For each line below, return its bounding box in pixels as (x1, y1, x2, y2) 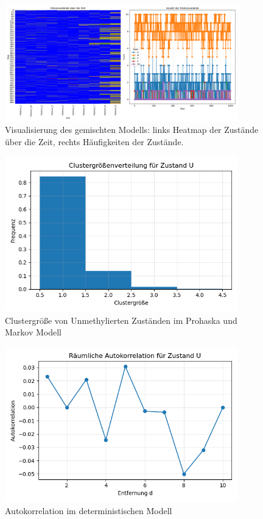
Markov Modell (5, 326, 62, 338)
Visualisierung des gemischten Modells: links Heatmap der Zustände (5, 123, 259, 136)
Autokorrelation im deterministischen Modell (5, 504, 172, 517)
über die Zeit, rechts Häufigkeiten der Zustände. (5, 135, 184, 148)
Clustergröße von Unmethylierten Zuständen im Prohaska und (5, 313, 237, 326)
